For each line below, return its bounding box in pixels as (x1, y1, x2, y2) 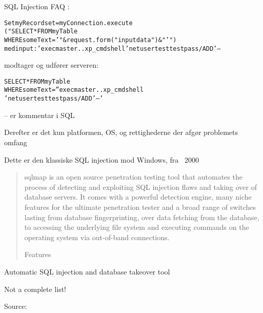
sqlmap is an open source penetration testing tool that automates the (24, 171, 242, 182)
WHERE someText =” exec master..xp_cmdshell (4, 86, 144, 94)
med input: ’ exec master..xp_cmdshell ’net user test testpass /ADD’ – (4, 45, 221, 52)
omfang (4, 136, 27, 147)
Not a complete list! (4, 283, 67, 294)
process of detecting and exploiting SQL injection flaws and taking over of (24, 181, 257, 192)
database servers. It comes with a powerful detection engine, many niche (24, 191, 252, 202)
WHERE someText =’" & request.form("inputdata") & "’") (4, 36, 177, 44)
